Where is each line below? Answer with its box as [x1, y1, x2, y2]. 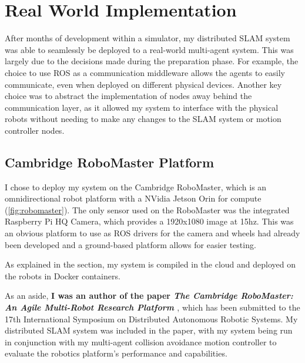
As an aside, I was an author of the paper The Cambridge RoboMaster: [5, 289, 293, 302]
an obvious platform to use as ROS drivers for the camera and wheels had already [5, 227, 300, 239]
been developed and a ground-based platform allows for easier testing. [5, 238, 256, 250]
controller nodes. [5, 124, 65, 136]
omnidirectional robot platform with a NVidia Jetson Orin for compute [5, 192, 262, 204]
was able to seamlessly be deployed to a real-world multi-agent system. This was [5, 43, 294, 55]
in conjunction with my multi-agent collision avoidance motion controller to [5, 335, 277, 348]
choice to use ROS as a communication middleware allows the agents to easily [5, 66, 285, 78]
